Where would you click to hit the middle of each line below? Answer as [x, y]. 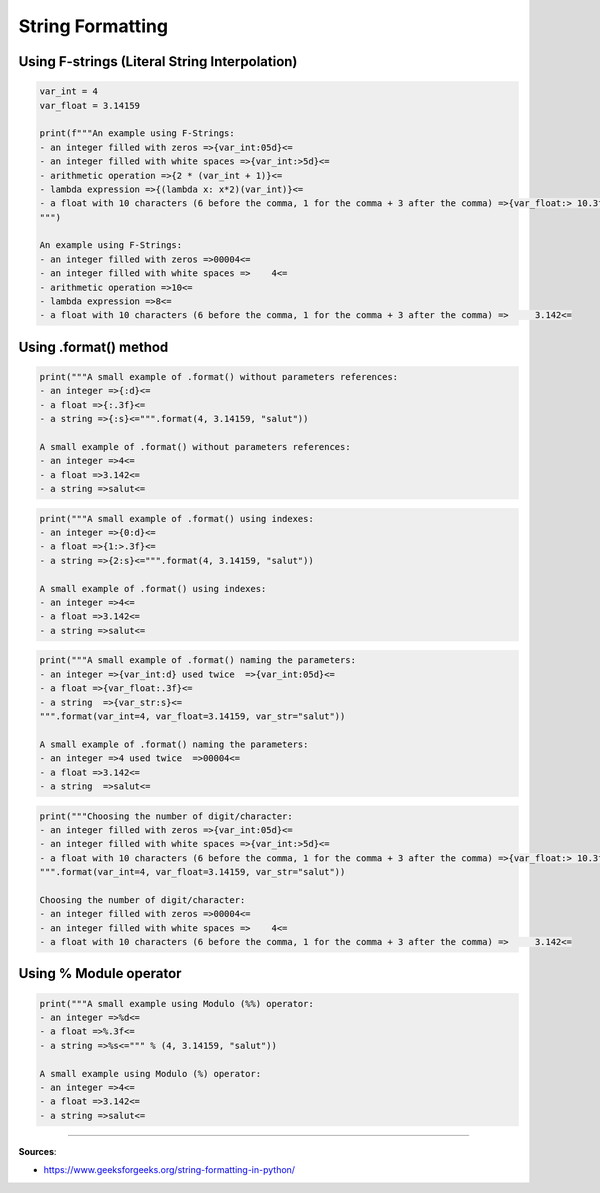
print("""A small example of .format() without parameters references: [219, 376]
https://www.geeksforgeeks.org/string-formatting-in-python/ [169, 1170]
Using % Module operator [100, 973]
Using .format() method [93, 346]
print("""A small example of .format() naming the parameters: [198, 660]
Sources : [37, 1151]
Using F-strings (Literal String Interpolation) [158, 61]
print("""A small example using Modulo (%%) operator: [176, 1003]
